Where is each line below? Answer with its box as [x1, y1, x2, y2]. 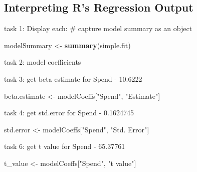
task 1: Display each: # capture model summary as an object [4, 23, 192, 34]
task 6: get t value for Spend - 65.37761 [4, 141, 125, 151]
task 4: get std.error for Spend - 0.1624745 [4, 107, 134, 118]
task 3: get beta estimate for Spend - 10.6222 [4, 73, 142, 84]
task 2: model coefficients [4, 57, 81, 67]
